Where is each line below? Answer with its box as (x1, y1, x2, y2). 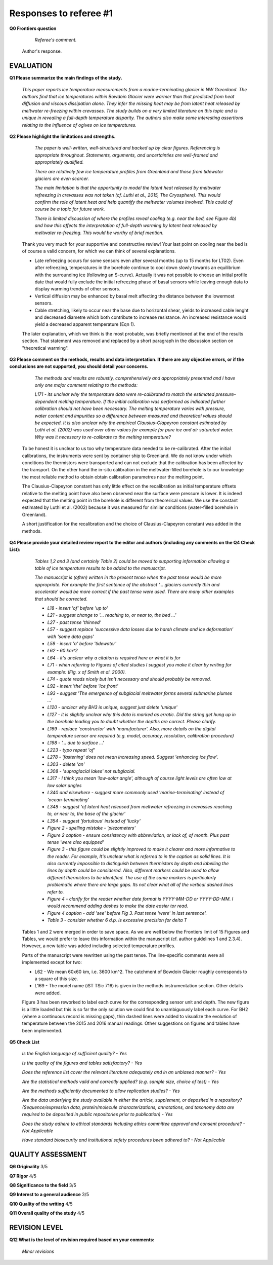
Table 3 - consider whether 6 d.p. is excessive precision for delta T (47, 917, 187, 923)
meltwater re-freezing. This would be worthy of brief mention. (34, 230, 164, 236)
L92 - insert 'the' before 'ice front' (47, 683, 118, 689)
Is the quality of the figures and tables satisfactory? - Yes (22, 1060, 143, 1066)
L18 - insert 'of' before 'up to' (47, 605, 108, 611)
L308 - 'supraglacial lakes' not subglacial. (47, 768, 136, 774)
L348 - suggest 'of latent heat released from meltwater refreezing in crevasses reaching (47, 803, 233, 809)
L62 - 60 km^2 (47, 648, 78, 654)
